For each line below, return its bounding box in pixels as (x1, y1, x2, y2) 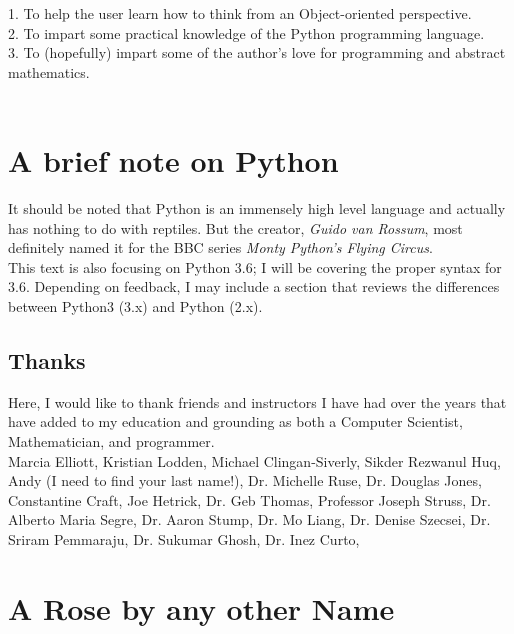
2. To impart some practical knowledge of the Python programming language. (8, 22, 485, 43)
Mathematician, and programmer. (8, 431, 215, 452)
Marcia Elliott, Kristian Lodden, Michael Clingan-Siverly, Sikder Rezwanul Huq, (8, 450, 501, 471)
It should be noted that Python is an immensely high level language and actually (8, 198, 506, 219)
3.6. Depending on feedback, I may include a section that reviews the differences (8, 276, 500, 297)
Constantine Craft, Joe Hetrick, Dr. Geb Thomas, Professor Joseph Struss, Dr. (8, 489, 491, 510)
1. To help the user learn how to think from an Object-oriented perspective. (8, 3, 472, 23)
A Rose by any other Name (8, 587, 395, 628)
